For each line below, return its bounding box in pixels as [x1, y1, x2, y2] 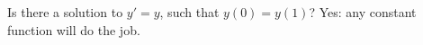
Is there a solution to [7, 3, 123, 21]
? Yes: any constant [309, 3, 417, 21]
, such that [159, 3, 220, 21]
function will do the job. [7, 20, 140, 39]
